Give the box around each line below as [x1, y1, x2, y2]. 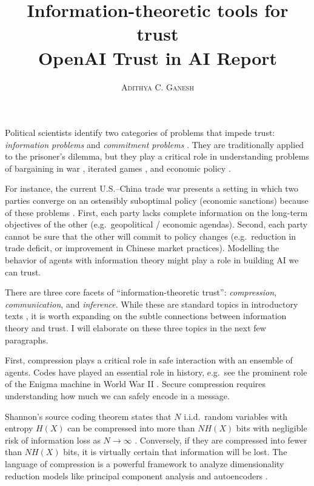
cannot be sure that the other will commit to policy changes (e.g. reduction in [5, 229, 296, 242]
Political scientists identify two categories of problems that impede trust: [5, 126, 275, 139]
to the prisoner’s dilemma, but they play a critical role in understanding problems [5, 150, 309, 163]
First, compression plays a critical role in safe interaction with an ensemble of [5, 354, 293, 366]
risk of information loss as [5, 433, 101, 446]
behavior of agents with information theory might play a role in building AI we [5, 254, 299, 266]
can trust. [5, 265, 41, 278]
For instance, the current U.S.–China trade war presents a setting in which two [5, 182, 299, 195]
